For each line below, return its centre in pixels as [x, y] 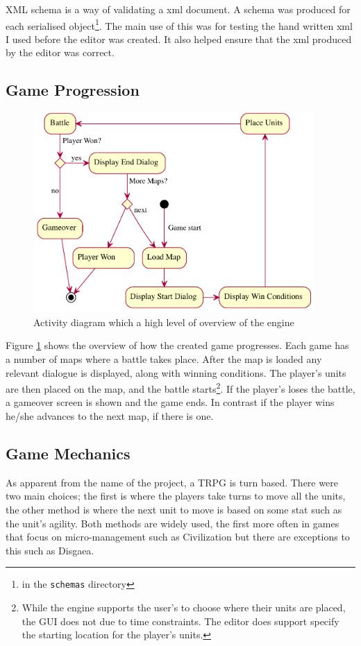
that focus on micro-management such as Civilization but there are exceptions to [178, 537]
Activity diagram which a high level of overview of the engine [164, 322]
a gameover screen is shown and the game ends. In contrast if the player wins [170, 402]
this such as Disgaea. [50, 550]
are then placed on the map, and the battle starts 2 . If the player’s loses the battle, [180, 388]
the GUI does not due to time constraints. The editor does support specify [180, 621]
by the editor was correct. [60, 52]
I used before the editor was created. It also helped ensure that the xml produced [179, 39]
